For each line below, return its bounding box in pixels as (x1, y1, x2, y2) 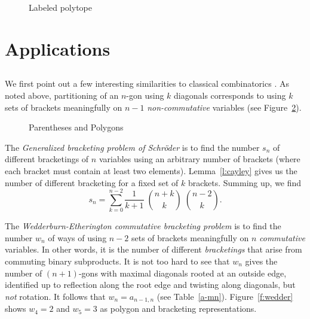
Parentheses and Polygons (29, 121, 124, 133)
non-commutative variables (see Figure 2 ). (147, 101, 302, 113)
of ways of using (48, 231, 107, 244)
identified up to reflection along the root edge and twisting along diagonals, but (5, 278, 296, 291)
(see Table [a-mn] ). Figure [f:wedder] (156, 290, 293, 302)
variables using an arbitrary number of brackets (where (99, 153, 300, 165)
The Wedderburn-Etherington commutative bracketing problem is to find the (5, 220, 281, 232)
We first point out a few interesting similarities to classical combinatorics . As (5, 77, 289, 90)
